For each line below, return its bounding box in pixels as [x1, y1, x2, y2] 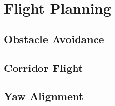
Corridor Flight [4, 60, 83, 75]
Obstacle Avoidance [4, 31, 104, 46]
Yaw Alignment [4, 88, 84, 104]
